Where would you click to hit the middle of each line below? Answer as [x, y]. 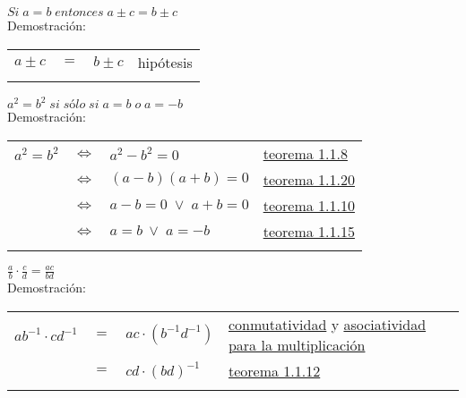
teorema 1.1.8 [305, 153]
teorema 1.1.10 [309, 205]
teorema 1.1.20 [309, 179]
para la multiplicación [297, 344]
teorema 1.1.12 [274, 370]
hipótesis [165, 62]
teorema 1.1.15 [309, 231]
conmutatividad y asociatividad [327, 324]
